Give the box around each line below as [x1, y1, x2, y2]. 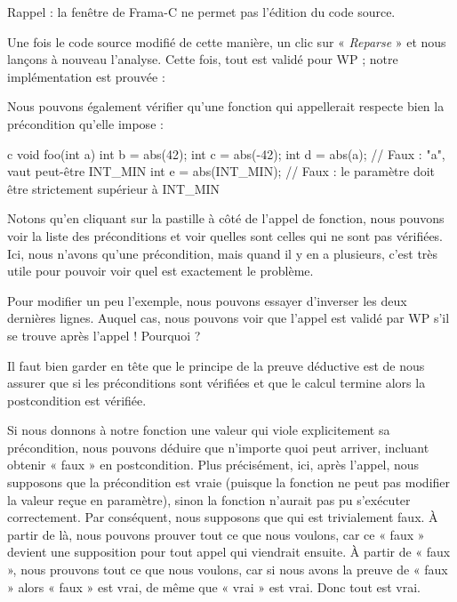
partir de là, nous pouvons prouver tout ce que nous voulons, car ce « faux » [7, 525, 425, 543]
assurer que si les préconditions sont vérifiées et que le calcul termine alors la [7, 373, 426, 392]
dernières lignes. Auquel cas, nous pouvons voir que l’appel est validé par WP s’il [7, 309, 450, 327]
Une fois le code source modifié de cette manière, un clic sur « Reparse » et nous [7, 32, 446, 51]
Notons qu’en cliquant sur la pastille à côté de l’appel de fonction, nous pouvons [7, 209, 445, 228]
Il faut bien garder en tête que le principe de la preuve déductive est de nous [7, 356, 425, 374]
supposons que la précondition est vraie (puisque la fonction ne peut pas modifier [7, 473, 451, 492]
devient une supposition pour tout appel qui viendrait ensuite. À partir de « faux [7, 542, 451, 561]
